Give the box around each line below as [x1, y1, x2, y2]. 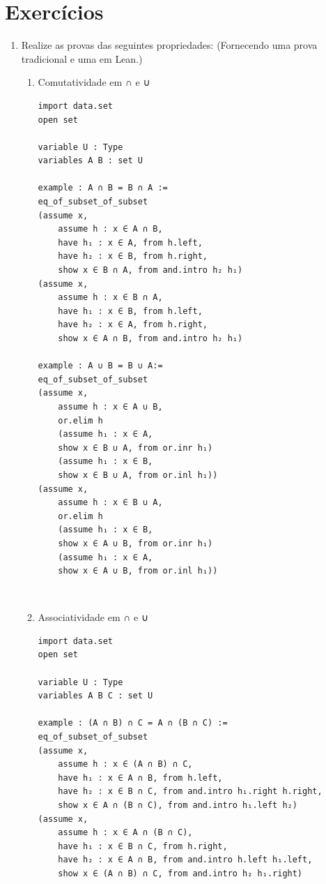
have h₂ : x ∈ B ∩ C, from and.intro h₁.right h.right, [58, 786, 323, 797]
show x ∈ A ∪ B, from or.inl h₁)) [58, 566, 218, 576]
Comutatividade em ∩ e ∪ [38, 75, 150, 89]
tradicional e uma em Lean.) [21, 51, 143, 66]
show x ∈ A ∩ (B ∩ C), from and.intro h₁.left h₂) [58, 800, 297, 810]
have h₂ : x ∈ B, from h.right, [58, 251, 208, 262]
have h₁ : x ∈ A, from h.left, [58, 237, 203, 248]
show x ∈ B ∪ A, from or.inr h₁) [58, 442, 213, 453]
